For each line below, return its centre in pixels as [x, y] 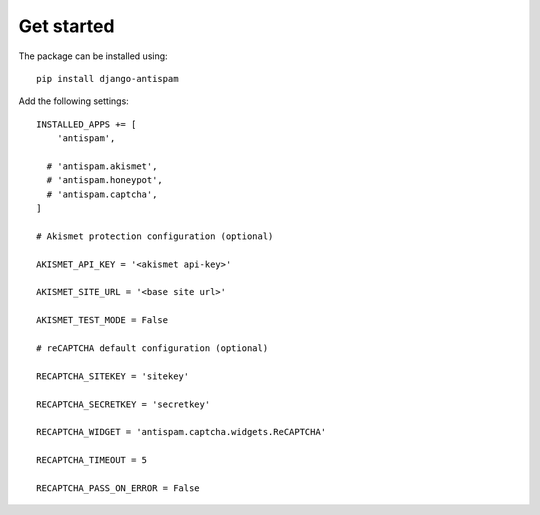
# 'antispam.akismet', [102, 166]
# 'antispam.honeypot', [105, 180]
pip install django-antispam [107, 78]
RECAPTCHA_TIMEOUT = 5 [92, 460]
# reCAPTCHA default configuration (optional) [152, 348]
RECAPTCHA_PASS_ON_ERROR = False [118, 488]
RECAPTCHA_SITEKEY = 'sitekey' [113, 376]
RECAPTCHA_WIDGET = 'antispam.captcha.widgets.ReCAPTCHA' [181, 432]
